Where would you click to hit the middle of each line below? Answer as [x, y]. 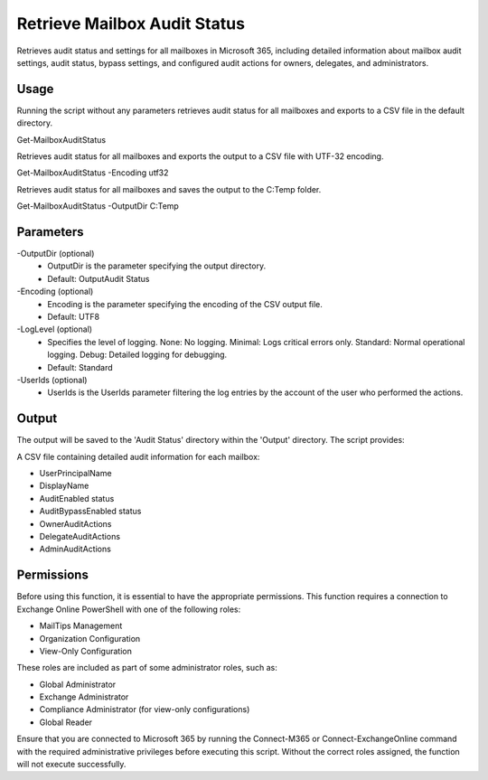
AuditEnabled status [77, 498]
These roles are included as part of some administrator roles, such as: [147, 668]
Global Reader [66, 722]
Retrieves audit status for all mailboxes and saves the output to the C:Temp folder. [169, 189]
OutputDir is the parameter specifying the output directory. [157, 266]
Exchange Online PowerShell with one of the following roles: [129, 609]
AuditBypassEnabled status [90, 512]
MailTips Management [81, 626]
